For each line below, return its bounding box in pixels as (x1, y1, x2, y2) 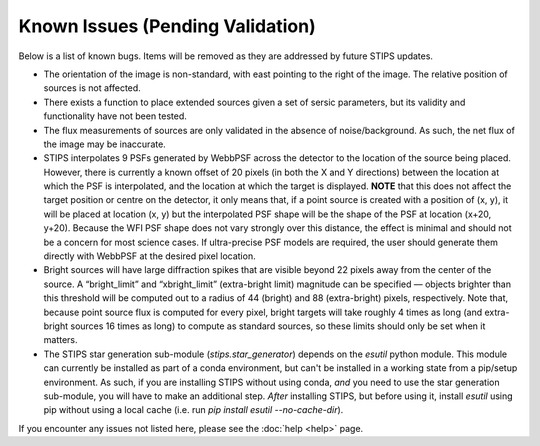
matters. (43, 334, 79, 346)
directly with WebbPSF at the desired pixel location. (43, 250, 256, 262)
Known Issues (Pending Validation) (18, 15, 317, 37)
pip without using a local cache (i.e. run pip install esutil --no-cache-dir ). (43, 404, 344, 416)
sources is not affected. (43, 82, 142, 94)
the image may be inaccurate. (43, 138, 167, 150)
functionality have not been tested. (43, 110, 187, 122)
